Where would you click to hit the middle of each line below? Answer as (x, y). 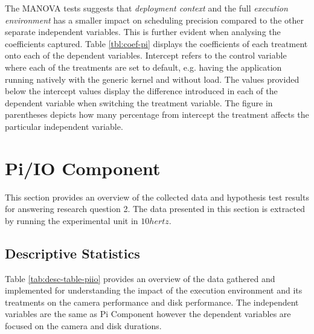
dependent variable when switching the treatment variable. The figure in (139, 102)
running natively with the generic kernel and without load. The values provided (152, 79)
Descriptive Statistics (72, 253)
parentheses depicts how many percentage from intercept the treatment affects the (157, 114)
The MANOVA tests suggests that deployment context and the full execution (146, 8)
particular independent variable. (64, 126)
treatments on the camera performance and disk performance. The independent (152, 302)
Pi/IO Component (83, 168)
